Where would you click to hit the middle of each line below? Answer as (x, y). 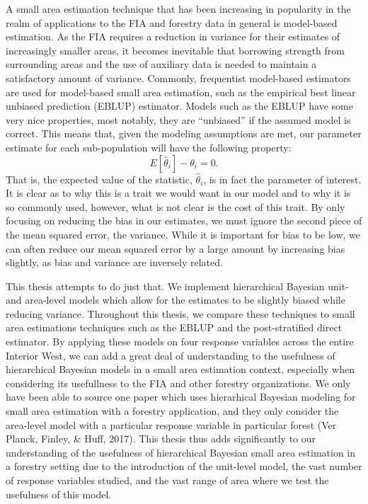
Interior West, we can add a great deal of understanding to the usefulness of (171, 355)
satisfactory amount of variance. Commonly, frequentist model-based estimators (178, 78)
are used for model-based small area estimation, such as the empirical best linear (181, 92)
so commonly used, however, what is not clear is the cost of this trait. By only (176, 206)
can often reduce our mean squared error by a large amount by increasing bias (176, 248)
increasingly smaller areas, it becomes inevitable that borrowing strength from (175, 50)
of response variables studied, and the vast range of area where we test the (167, 480)
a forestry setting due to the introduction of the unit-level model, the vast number (184, 466)
